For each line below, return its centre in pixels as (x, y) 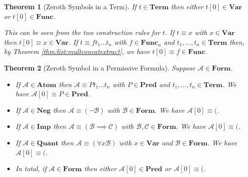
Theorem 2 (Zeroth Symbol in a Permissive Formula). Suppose (100, 67)
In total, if (31, 168)
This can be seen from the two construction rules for (82, 32)
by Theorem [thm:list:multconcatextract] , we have (77, 51)
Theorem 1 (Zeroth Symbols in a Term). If (70, 6)
